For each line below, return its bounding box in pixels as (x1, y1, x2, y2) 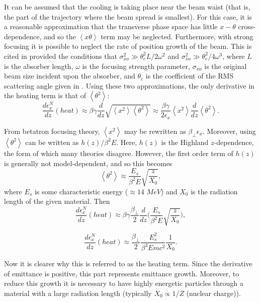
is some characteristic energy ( (34, 186, 128, 196)
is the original (204, 60, 247, 71)
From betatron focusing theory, (4, 125, 100, 136)
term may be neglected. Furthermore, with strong (101, 31, 253, 41)
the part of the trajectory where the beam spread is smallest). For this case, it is (4, 11, 252, 22)
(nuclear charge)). (186, 287, 241, 298)
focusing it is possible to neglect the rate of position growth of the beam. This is (4, 41, 252, 51)
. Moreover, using (202, 125, 256, 136)
